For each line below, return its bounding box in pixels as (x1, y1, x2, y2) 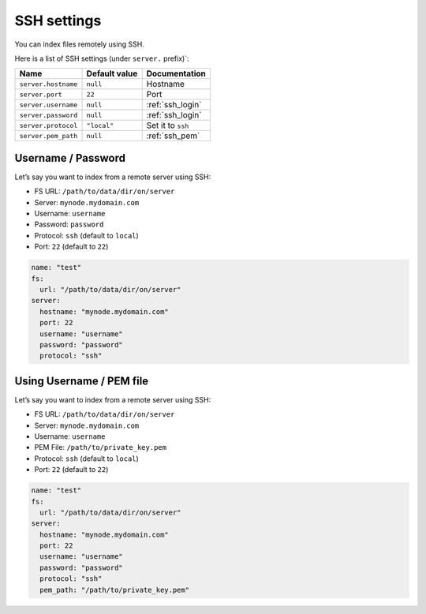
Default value (86, 68, 138, 79)
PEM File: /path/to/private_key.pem (34, 443, 167, 452)
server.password (19, 110, 78, 119)
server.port (19, 90, 62, 99)
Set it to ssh (146, 120, 189, 131)
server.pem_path (19, 131, 78, 140)
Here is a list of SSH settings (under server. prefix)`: (14, 54, 189, 63)
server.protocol (19, 121, 78, 129)
